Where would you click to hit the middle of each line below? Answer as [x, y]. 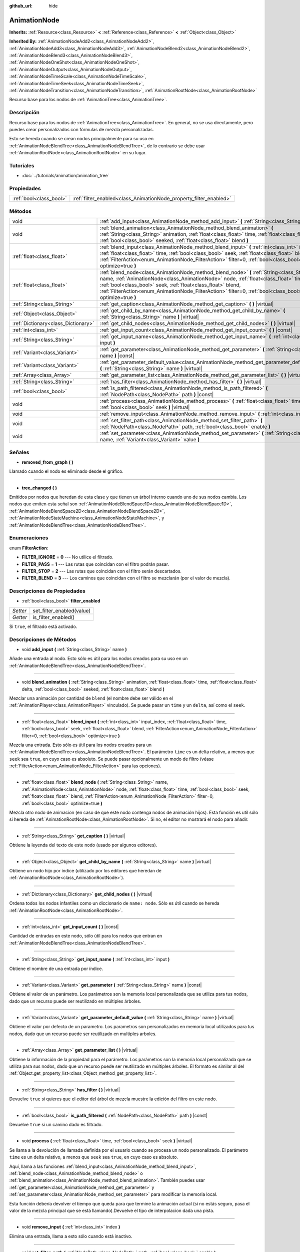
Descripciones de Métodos [43, 640]
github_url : [21, 6]
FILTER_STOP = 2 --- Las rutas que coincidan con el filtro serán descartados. [102, 571]
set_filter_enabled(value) [62, 610]
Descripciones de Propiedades [47, 591]
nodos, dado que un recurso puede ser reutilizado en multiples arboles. [83, 1034]
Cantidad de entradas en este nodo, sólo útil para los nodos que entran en [86, 936]
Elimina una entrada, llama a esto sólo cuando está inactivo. [71, 1236]
